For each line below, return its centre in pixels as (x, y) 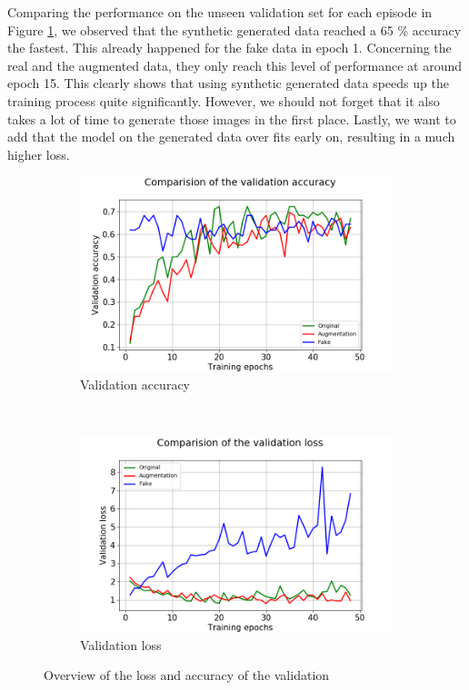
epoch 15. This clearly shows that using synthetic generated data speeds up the (228, 83)
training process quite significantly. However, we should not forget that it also (224, 100)
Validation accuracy (135, 384)
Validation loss (121, 644)
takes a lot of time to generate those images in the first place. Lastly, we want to (232, 118)
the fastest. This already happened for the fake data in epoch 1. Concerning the (230, 48)
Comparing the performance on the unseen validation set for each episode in (220, 12)
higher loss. (39, 154)
